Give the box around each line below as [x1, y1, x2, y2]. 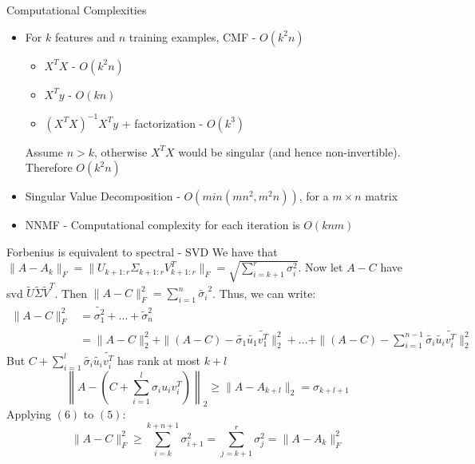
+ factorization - [121, 114, 204, 131]
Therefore [25, 159, 73, 176]
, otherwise [94, 143, 148, 160]
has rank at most [117, 351, 200, 368]
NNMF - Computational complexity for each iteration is [25, 216, 300, 233]
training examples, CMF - [129, 28, 256, 45]
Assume [25, 143, 63, 160]
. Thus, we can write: [212, 284, 316, 301]
